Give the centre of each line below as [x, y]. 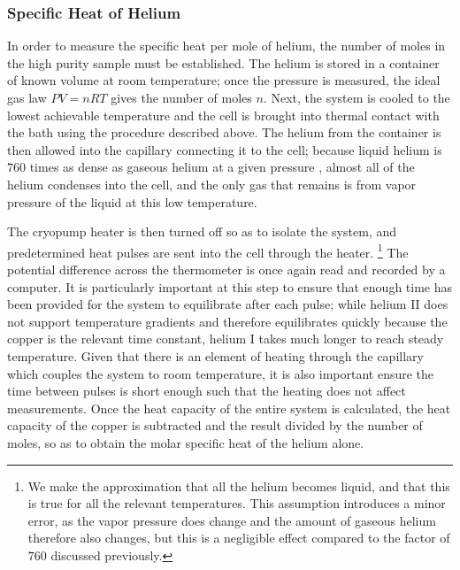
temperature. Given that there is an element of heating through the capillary [215, 355]
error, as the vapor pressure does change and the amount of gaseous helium [232, 520]
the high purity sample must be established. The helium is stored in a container [223, 62]
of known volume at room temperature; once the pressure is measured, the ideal [224, 80]
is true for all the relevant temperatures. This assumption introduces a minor [237, 503]
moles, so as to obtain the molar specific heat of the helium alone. [186, 442]
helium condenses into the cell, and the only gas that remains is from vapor [212, 184]
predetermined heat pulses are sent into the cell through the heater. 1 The [208, 250]
